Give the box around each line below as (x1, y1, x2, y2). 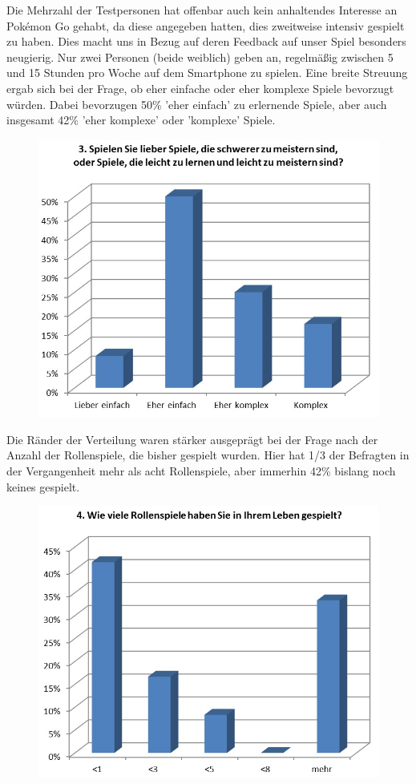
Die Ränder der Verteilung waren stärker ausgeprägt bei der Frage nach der (6, 430, 378, 447)
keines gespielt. (6, 478, 80, 495)
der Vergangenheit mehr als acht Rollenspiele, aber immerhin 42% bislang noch (6, 463, 396, 479)
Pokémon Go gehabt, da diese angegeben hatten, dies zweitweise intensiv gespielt (6, 17, 405, 34)
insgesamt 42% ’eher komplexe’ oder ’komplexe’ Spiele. (6, 111, 276, 128)
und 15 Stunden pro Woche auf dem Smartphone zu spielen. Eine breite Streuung (6, 64, 408, 81)
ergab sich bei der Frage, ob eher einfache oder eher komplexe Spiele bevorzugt (6, 79, 394, 96)
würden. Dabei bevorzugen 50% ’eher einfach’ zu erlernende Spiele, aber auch (6, 95, 387, 112)
